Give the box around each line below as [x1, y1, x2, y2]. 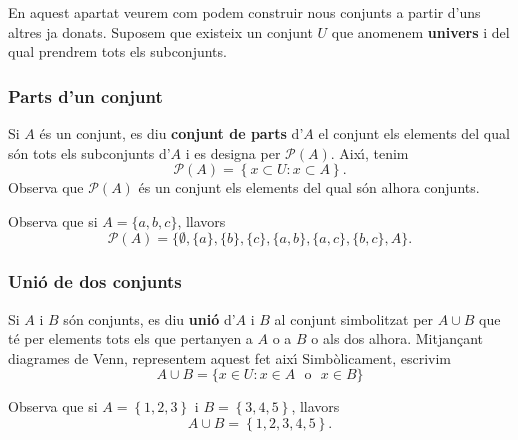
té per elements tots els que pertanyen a [8, 328, 253, 349]
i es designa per [185, 142, 281, 163]
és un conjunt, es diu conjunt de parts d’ [39, 123, 304, 143]
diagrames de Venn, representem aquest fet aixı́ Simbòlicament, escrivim [8, 347, 451, 368]
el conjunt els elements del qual [318, 123, 510, 143]
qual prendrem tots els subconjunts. [8, 41, 227, 62]
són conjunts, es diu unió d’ [63, 308, 236, 329]
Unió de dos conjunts [8, 269, 182, 294]
